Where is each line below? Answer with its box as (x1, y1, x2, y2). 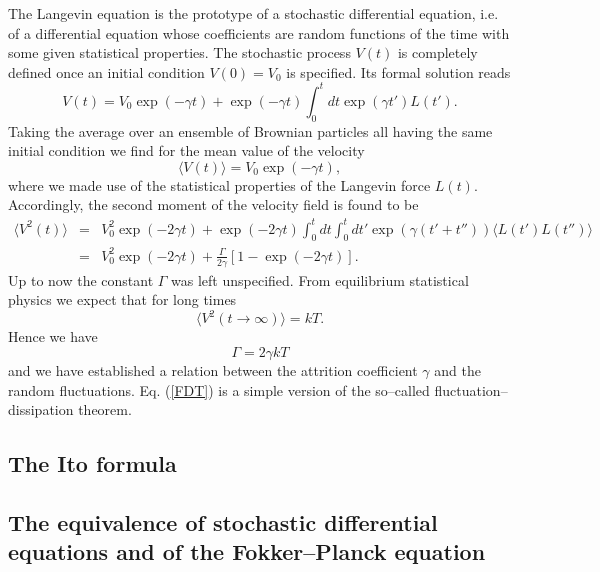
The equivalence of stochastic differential (8, 506, 438, 537)
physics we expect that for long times (8, 289, 237, 310)
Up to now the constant (8, 269, 154, 290)
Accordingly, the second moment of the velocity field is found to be (8, 194, 419, 215)
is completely (397, 42, 478, 63)
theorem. (78, 399, 132, 420)
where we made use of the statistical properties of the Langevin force (8, 174, 431, 195)
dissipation (8, 399, 74, 420)
